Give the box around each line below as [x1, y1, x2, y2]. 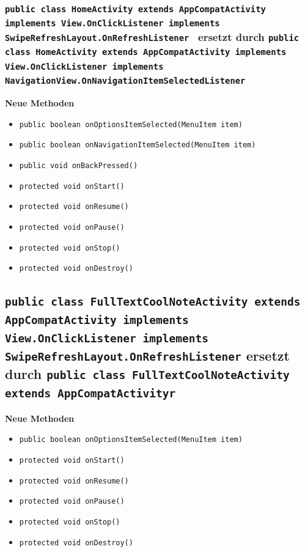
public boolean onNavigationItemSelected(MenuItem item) [19, 141, 256, 150]
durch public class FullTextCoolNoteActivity [5, 364, 290, 383]
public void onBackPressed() [19, 161, 138, 171]
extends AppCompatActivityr [5, 387, 176, 400]
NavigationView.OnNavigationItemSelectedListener [5, 76, 246, 86]
